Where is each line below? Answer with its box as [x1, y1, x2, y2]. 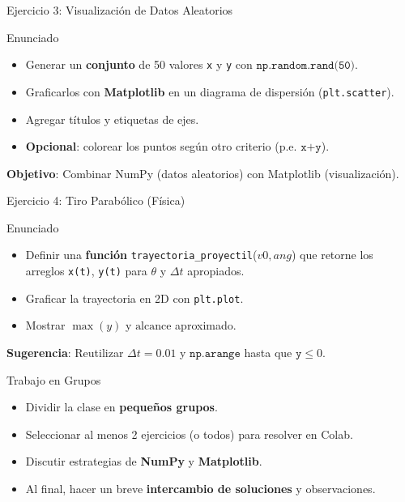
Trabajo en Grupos [6, 371, 101, 388]
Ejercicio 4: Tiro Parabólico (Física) [6, 192, 185, 209]
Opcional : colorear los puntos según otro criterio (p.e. [25, 138, 297, 155]
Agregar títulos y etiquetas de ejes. [25, 110, 199, 127]
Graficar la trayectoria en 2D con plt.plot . [25, 289, 244, 306]
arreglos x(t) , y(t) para [25, 262, 147, 279]
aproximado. [175, 317, 237, 334]
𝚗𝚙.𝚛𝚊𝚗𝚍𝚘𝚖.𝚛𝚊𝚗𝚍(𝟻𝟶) [256, 60, 356, 72]
